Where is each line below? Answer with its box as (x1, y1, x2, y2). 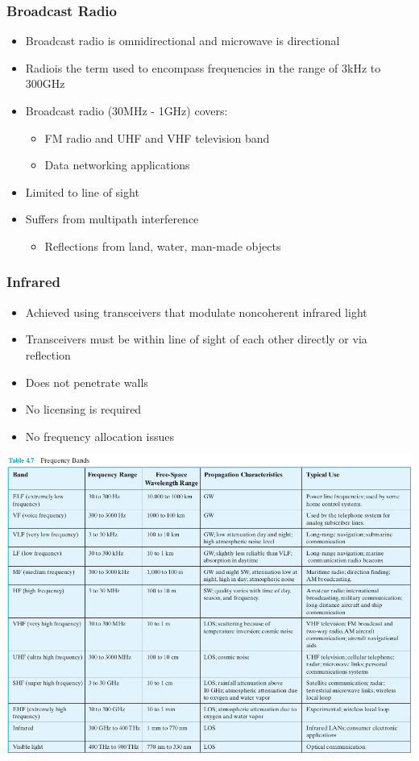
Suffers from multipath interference (25, 210, 199, 227)
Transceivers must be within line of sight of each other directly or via (25, 331, 367, 347)
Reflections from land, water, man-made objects (44, 237, 281, 254)
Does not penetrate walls (25, 373, 148, 390)
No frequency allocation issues (25, 427, 175, 444)
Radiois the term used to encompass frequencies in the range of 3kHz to (25, 59, 381, 76)
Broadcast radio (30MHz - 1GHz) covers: (25, 102, 228, 119)
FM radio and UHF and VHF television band (44, 129, 270, 146)
